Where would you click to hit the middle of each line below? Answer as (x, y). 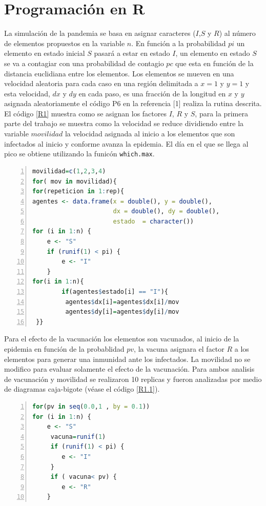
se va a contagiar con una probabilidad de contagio (84, 63)
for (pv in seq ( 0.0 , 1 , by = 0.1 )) (91, 406)
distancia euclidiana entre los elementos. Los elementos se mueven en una (119, 73)
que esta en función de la (214, 63)
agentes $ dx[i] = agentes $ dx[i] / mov (122, 302)
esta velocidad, (27, 93)
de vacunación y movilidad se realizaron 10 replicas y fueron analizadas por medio (133, 379)
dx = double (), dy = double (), (166, 211)
